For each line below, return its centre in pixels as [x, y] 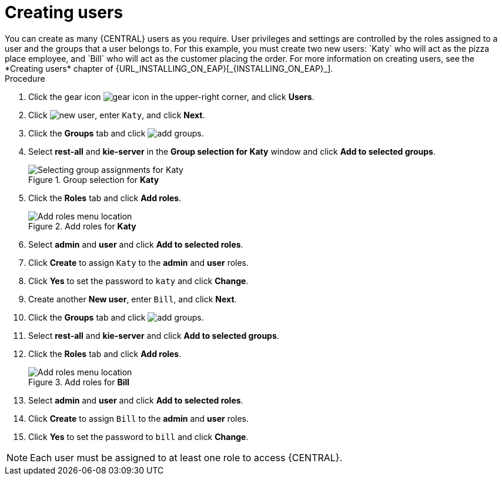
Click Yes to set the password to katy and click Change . [138, 281]
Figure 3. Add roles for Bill [79, 382]
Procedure [25, 78]
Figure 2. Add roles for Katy [82, 226]
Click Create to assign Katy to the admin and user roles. [139, 262]
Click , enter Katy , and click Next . [117, 115]
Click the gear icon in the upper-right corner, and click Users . [171, 96]
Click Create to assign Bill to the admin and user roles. [139, 418]
